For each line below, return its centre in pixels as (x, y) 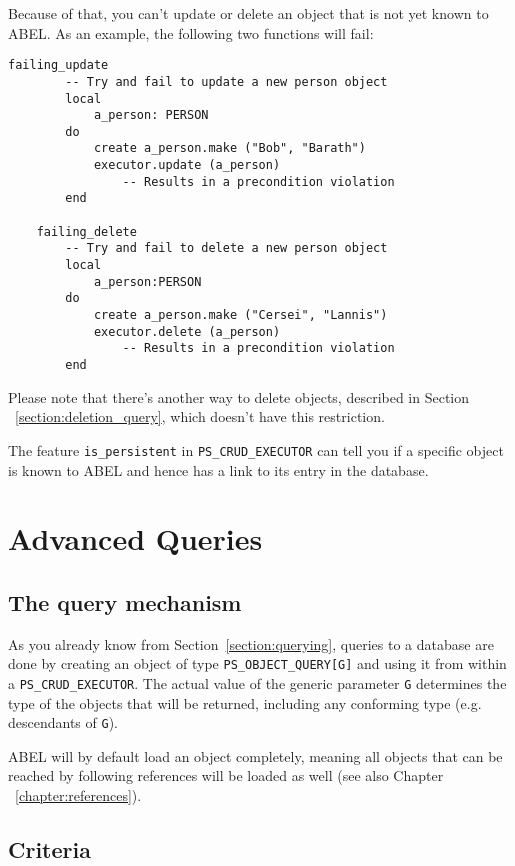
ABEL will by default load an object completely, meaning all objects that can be (255, 755)
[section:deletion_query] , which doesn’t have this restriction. (200, 416)
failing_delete (86, 231)
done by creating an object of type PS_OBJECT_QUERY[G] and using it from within (257, 663)
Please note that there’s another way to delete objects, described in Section (239, 396)
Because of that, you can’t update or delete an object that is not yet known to (248, 13)
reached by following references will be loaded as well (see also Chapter (226, 775)
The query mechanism (125, 601)
